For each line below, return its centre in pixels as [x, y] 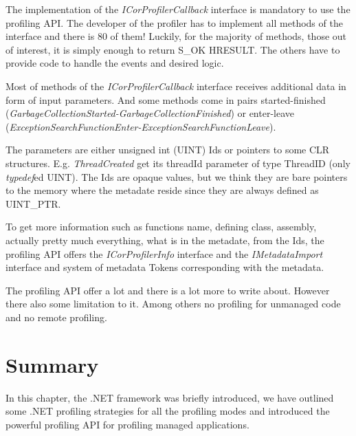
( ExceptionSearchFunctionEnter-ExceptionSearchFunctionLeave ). [141, 126]
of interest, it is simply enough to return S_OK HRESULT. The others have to [173, 49]
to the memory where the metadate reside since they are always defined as [162, 190]
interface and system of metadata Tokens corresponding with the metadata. [165, 267]
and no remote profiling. [56, 317]
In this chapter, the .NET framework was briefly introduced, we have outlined [170, 397]
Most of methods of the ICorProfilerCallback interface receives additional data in [176, 86]
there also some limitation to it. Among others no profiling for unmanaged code [173, 304]
